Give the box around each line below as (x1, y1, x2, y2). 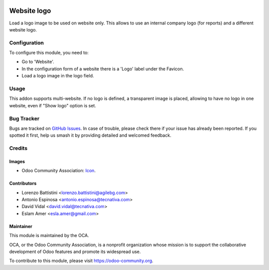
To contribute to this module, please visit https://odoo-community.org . (9, 258, 154, 264)
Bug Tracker (9, 115, 40, 122)
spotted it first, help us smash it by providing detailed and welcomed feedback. (9, 132, 171, 138)
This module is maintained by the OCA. (9, 233, 89, 239)
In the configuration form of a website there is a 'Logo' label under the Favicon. (21, 65, 184, 72)
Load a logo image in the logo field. (21, 73, 94, 79)
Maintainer (9, 223, 32, 229)
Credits (9, 145, 27, 152)
